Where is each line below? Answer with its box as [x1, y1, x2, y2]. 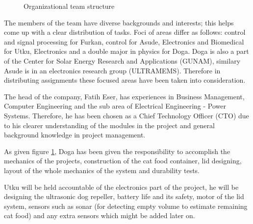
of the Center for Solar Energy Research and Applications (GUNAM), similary [4, 55, 241, 66]
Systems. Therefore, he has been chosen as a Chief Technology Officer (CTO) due [4, 110, 249, 120]
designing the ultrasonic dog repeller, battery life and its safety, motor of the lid [4, 191, 244, 202]
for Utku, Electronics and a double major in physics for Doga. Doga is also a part [4, 46, 249, 56]
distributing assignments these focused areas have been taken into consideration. [4, 75, 246, 85]
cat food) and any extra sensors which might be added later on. [4, 210, 195, 221]
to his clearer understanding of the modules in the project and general [4, 120, 215, 130]
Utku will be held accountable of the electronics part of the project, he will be [4, 181, 239, 192]
